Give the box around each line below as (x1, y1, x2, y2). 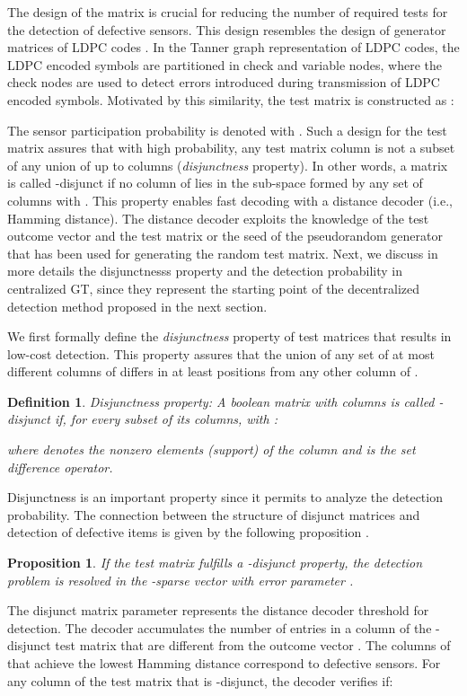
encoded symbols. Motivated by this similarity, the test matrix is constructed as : (7, 90, 454, 109)
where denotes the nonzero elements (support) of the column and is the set (7, 440, 416, 459)
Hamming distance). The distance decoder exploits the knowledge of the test (7, 208, 429, 227)
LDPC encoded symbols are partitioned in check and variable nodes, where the (7, 55, 442, 74)
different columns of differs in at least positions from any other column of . (7, 362, 419, 381)
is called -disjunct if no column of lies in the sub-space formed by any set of (7, 173, 423, 192)
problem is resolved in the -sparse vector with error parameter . (7, 570, 354, 589)
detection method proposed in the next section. (7, 296, 268, 315)
